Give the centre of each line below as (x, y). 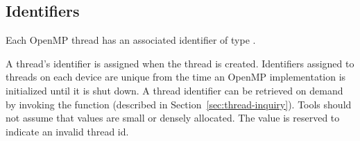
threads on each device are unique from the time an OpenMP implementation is (176, 77)
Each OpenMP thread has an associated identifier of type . (131, 40)
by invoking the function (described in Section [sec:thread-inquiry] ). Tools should (179, 104)
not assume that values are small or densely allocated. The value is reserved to (173, 118)
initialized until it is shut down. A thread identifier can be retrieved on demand (174, 90)
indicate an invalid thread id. (67, 131)
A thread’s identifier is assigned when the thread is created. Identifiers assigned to (180, 63)
